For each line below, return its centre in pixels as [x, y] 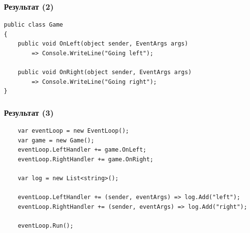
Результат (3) [29, 112]
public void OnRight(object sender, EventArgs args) [105, 72]
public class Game [33, 25]
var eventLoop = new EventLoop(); [73, 131]
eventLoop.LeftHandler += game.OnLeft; [82, 150]
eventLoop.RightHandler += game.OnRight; [85, 159]
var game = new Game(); [56, 140]
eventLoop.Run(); [46, 226]
